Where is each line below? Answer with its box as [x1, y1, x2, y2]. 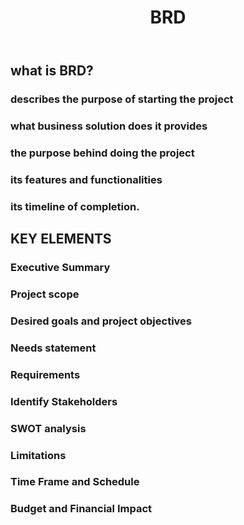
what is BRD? [10, 62, 94, 80]
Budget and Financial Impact [10, 502, 153, 516]
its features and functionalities [10, 172, 163, 186]
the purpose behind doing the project [10, 146, 195, 160]
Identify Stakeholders [10, 394, 118, 408]
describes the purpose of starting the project [10, 92, 234, 106]
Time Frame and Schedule [10, 475, 140, 489]
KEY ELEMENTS [10, 231, 112, 248]
